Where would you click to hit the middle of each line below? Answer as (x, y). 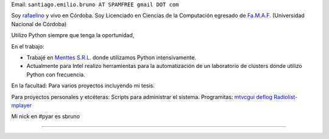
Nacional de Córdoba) (39, 24)
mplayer (21, 105)
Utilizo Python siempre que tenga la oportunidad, (73, 35)
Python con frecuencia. (56, 74)
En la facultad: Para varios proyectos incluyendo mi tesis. (83, 86)
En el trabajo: (28, 46)
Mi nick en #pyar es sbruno (46, 117)
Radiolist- (285, 97)
